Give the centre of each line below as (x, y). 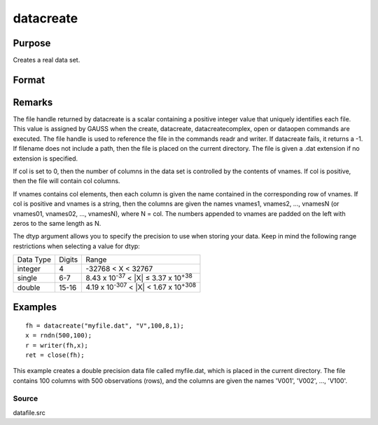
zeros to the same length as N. (57, 223)
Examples (35, 308)
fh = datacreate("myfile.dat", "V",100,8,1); (105, 325)
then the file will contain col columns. (66, 181)
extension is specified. (45, 158)
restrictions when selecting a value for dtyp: (76, 246)
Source (26, 398)
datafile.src (29, 412)
